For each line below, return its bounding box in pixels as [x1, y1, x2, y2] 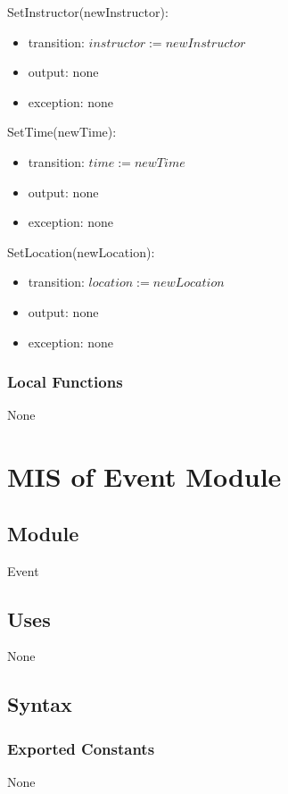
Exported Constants [7, 737, 155, 759]
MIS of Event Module [7, 458, 282, 495]
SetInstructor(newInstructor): [7, 3, 169, 21]
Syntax [7, 690, 72, 718]
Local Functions [7, 371, 123, 393]
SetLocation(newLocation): [7, 242, 155, 261]
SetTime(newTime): [7, 122, 117, 141]
